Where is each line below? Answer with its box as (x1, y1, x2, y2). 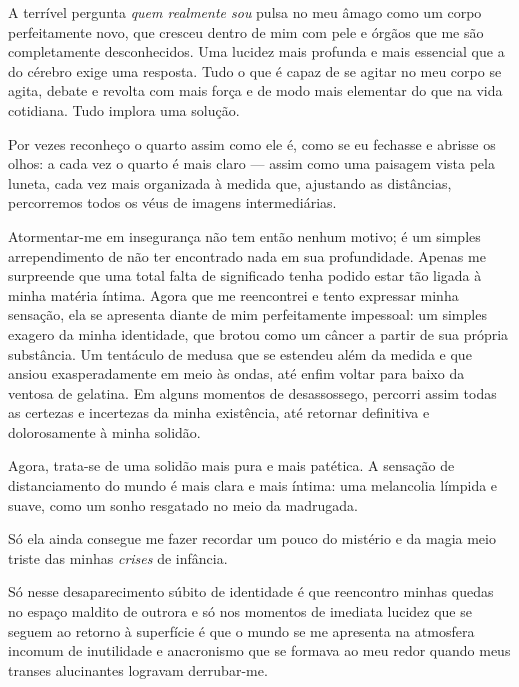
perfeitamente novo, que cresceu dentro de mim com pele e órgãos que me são (8, 21, 484, 42)
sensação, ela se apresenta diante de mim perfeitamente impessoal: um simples (8, 304, 487, 325)
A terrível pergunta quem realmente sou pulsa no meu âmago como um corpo (8, 2, 482, 22)
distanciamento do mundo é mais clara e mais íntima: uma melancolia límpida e (8, 475, 498, 496)
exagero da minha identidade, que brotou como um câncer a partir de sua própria (8, 323, 509, 344)
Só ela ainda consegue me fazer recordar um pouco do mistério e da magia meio (8, 528, 496, 549)
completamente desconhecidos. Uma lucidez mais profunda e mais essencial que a (8, 41, 505, 62)
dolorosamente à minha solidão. (8, 421, 201, 442)
